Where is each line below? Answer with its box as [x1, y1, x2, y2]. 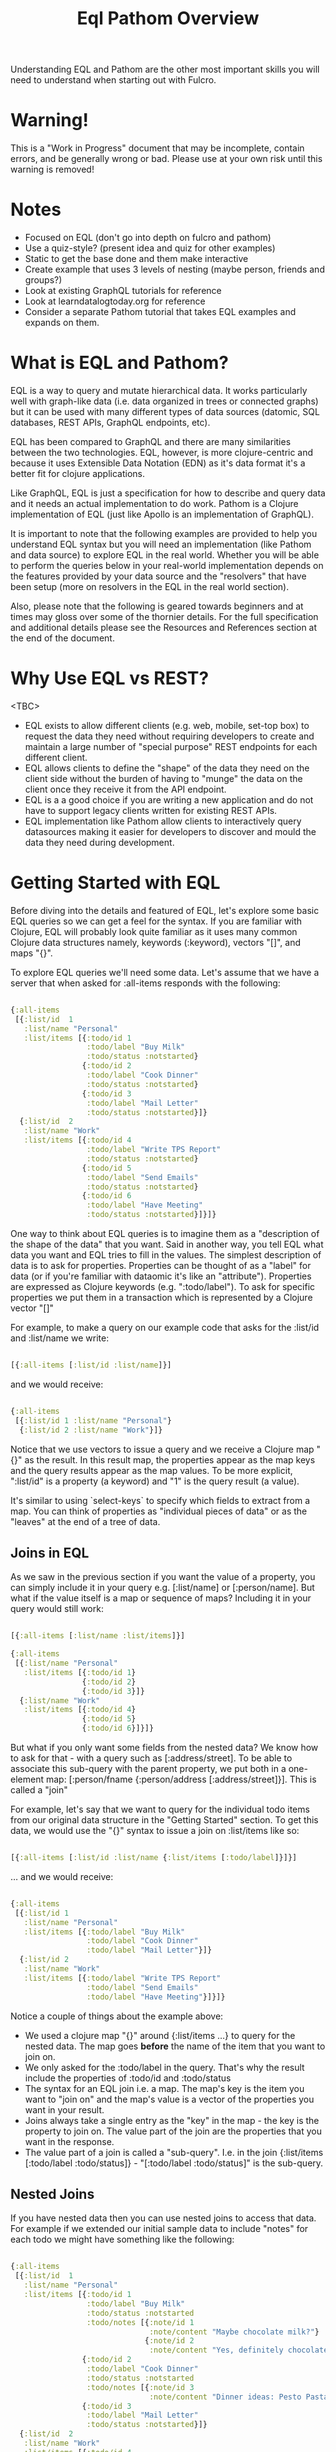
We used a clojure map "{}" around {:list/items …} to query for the [24, 2029, 296, 2041]
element [10, 1773, 44, 1786]
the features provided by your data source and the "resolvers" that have [10, 570, 307, 582]
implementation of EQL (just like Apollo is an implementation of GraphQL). [10, 508, 315, 520]
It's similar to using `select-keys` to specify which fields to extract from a [10, 1494, 311, 1506]
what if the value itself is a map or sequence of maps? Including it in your [10, 1592, 312, 1604]
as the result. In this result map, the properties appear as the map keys [24, 1453, 316, 1466]
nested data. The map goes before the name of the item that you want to [24, 2040, 326, 2052]
